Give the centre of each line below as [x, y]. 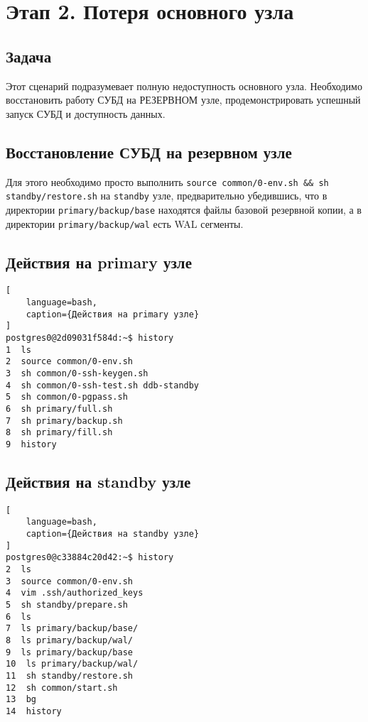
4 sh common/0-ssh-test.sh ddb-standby [103, 385]
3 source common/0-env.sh [69, 581]
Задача [29, 56]
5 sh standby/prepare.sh [67, 605]
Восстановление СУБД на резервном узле [149, 152]
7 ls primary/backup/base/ [72, 629]
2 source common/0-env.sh [69, 362]
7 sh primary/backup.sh [64, 421]
